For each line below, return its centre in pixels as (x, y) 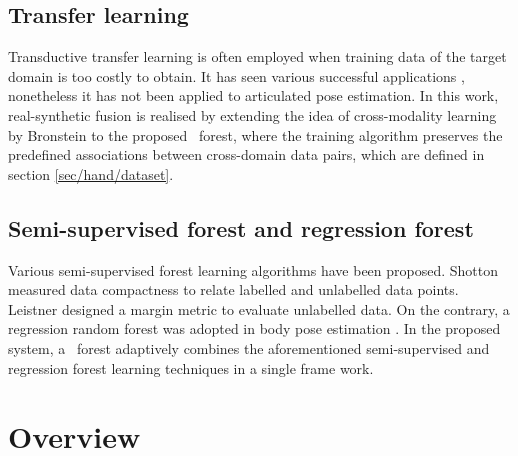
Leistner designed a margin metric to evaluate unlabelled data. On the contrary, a (259, 308)
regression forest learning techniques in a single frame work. (191, 367)
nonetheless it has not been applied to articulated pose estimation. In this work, (253, 95)
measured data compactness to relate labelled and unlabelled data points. (233, 289)
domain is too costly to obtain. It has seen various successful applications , (236, 75)
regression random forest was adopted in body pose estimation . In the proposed (254, 328)
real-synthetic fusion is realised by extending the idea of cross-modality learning (252, 114)
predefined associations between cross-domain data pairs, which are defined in (246, 154)
